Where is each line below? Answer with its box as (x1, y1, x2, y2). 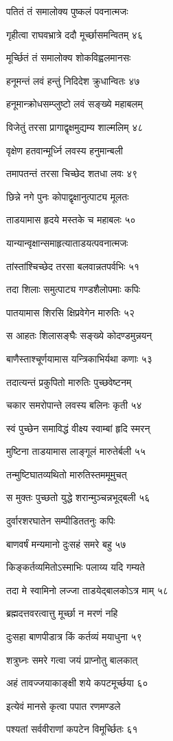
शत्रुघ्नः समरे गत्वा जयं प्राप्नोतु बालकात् (6, 652, 138, 667)
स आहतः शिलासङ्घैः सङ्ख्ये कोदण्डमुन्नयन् (6, 328, 152, 343)
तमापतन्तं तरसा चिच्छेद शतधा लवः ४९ (6, 166, 138, 181)
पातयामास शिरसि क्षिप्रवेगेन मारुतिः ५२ (6, 305, 135, 319)
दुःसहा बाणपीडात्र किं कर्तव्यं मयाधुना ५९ (6, 629, 142, 644)
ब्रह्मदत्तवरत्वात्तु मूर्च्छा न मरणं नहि (6, 606, 118, 620)
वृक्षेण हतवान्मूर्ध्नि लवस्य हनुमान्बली (6, 143, 124, 157)
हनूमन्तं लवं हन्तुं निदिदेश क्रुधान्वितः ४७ (6, 73, 140, 88)
